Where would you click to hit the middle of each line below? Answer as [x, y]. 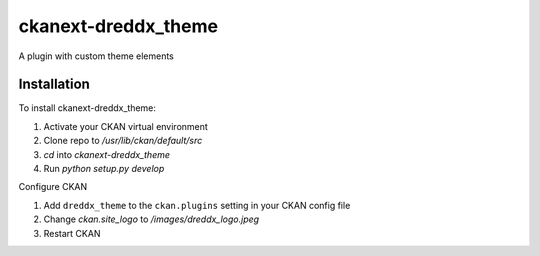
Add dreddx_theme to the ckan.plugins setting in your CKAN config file [197, 205]
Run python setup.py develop [104, 169]
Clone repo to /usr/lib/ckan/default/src [123, 141]
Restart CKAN [72, 233]
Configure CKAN [53, 187]
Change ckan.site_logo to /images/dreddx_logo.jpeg [151, 219]
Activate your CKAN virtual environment [126, 126]
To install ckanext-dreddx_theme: [87, 108]
